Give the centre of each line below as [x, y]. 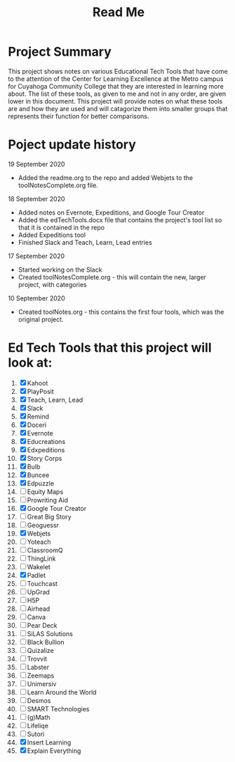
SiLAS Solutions [50, 633]
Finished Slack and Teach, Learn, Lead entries [85, 242]
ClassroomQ [45, 550]
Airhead [39, 609]
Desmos [39, 700]
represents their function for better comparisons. [79, 116]
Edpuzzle [41, 483]
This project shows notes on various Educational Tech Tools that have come [118, 71]
